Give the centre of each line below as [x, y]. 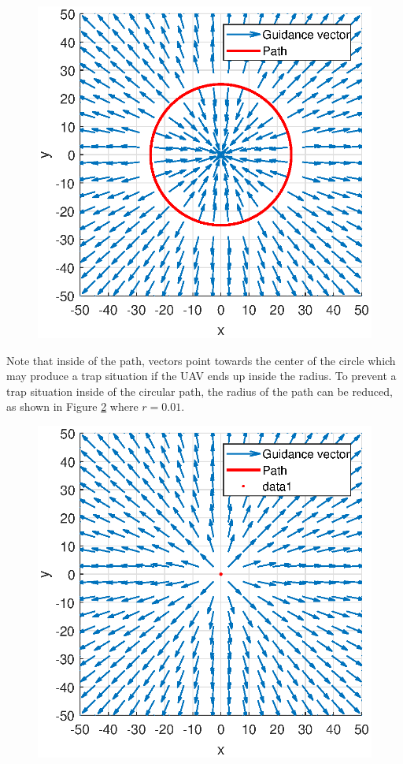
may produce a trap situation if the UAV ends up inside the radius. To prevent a [201, 376]
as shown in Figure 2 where [72, 406]
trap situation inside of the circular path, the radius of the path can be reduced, [200, 391]
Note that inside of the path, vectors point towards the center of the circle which [201, 360]
